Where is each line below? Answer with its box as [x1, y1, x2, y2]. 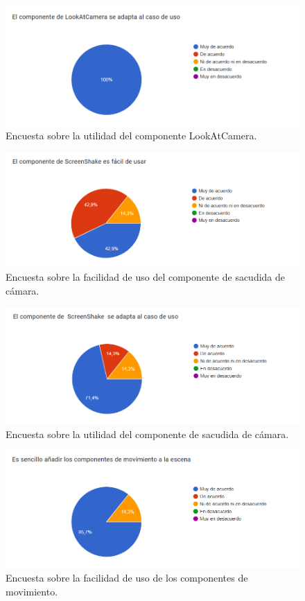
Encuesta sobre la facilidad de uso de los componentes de [6, 570, 248, 585]
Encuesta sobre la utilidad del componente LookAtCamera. [6, 128, 257, 143]
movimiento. [6, 584, 58, 598]
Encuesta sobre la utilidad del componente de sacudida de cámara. [6, 426, 289, 441]
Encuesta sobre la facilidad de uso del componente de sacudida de [6, 270, 286, 284]
